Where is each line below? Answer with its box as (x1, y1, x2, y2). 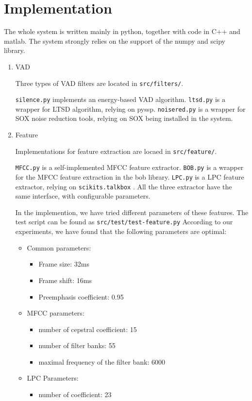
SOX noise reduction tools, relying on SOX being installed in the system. (15, 113, 233, 123)
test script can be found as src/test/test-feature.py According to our (15, 217, 233, 227)
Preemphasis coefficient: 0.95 (38, 291, 124, 301)
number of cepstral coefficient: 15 (38, 324, 137, 334)
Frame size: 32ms (38, 259, 89, 269)
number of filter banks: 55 (38, 340, 116, 351)
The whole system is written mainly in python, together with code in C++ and (4, 26, 240, 36)
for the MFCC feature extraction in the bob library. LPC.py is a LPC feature (15, 171, 244, 182)
